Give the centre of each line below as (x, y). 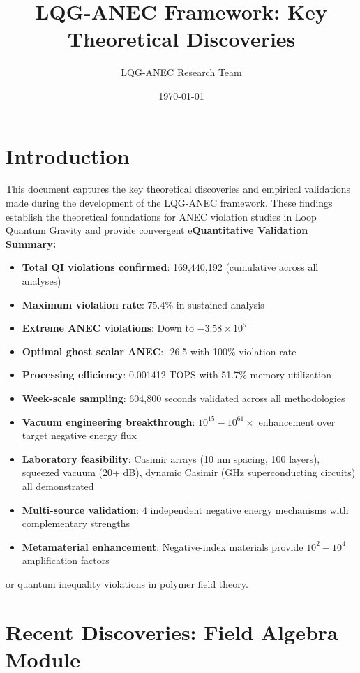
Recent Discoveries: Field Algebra (172, 631)
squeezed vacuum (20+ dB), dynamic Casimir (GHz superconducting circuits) (189, 472)
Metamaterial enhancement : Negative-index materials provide (163, 546)
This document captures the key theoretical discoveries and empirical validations (178, 189)
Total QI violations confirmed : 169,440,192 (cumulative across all (170, 267)
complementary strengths (76, 523)
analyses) (42, 281)
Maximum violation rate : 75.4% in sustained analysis (143, 304)
